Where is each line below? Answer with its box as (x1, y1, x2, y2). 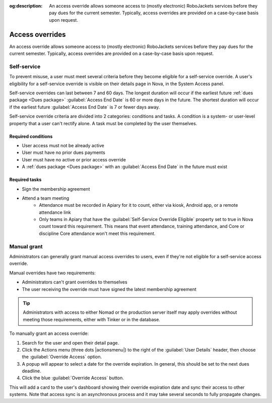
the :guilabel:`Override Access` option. (22, 354, 102, 360)
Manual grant (9, 243, 43, 250)
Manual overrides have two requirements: (9, 270, 96, 276)
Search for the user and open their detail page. (22, 339, 119, 346)
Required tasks (9, 177, 42, 183)
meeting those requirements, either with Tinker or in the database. (23, 316, 161, 322)
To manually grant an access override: (9, 330, 89, 336)
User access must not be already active (22, 142, 104, 148)
